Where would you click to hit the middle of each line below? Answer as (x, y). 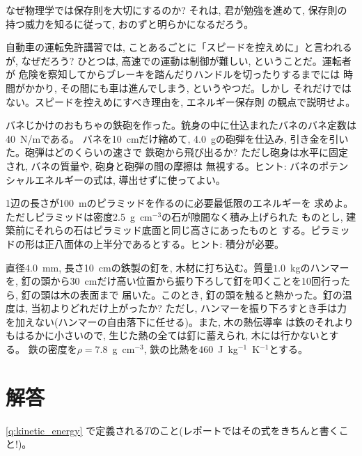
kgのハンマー (320, 267)
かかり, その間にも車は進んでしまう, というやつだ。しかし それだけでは (188, 87)
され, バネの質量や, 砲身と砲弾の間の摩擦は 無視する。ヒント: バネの (163, 165)
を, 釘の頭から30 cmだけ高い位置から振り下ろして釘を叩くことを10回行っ (173, 281)
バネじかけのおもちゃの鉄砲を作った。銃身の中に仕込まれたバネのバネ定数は (181, 125)
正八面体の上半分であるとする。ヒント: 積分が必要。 (164, 243)
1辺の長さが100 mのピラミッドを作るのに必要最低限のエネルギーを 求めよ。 (180, 203)
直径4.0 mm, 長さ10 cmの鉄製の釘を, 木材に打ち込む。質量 (140, 267)
